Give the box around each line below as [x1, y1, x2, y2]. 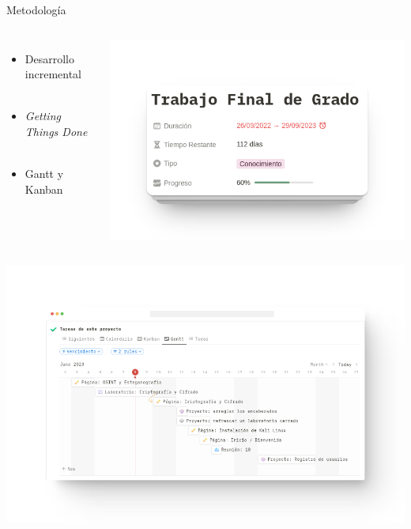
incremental [25, 66, 82, 82]
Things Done [25, 123, 88, 139]
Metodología [6, 2, 66, 17]
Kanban [25, 180, 63, 197]
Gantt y [25, 165, 64, 182]
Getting [25, 108, 61, 124]
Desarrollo [25, 50, 74, 66]
